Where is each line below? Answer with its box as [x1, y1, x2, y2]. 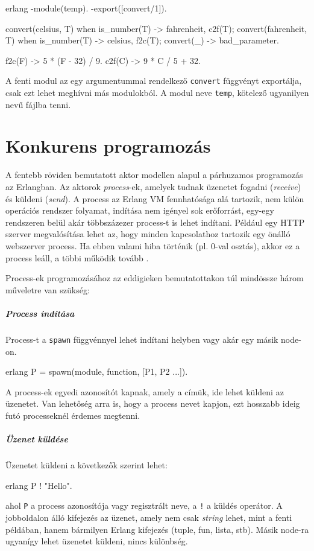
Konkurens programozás [5, 133, 211, 158]
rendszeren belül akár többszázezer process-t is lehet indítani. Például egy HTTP [5, 215, 305, 228]
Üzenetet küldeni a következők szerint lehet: [5, 459, 168, 471]
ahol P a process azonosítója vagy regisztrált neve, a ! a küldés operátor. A [5, 499, 283, 512]
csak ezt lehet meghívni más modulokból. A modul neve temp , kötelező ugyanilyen [5, 86, 309, 99]
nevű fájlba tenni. [5, 98, 71, 110]
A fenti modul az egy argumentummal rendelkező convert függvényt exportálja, [5, 74, 302, 87]
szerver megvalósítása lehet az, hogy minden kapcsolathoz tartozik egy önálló [5, 228, 290, 240]
